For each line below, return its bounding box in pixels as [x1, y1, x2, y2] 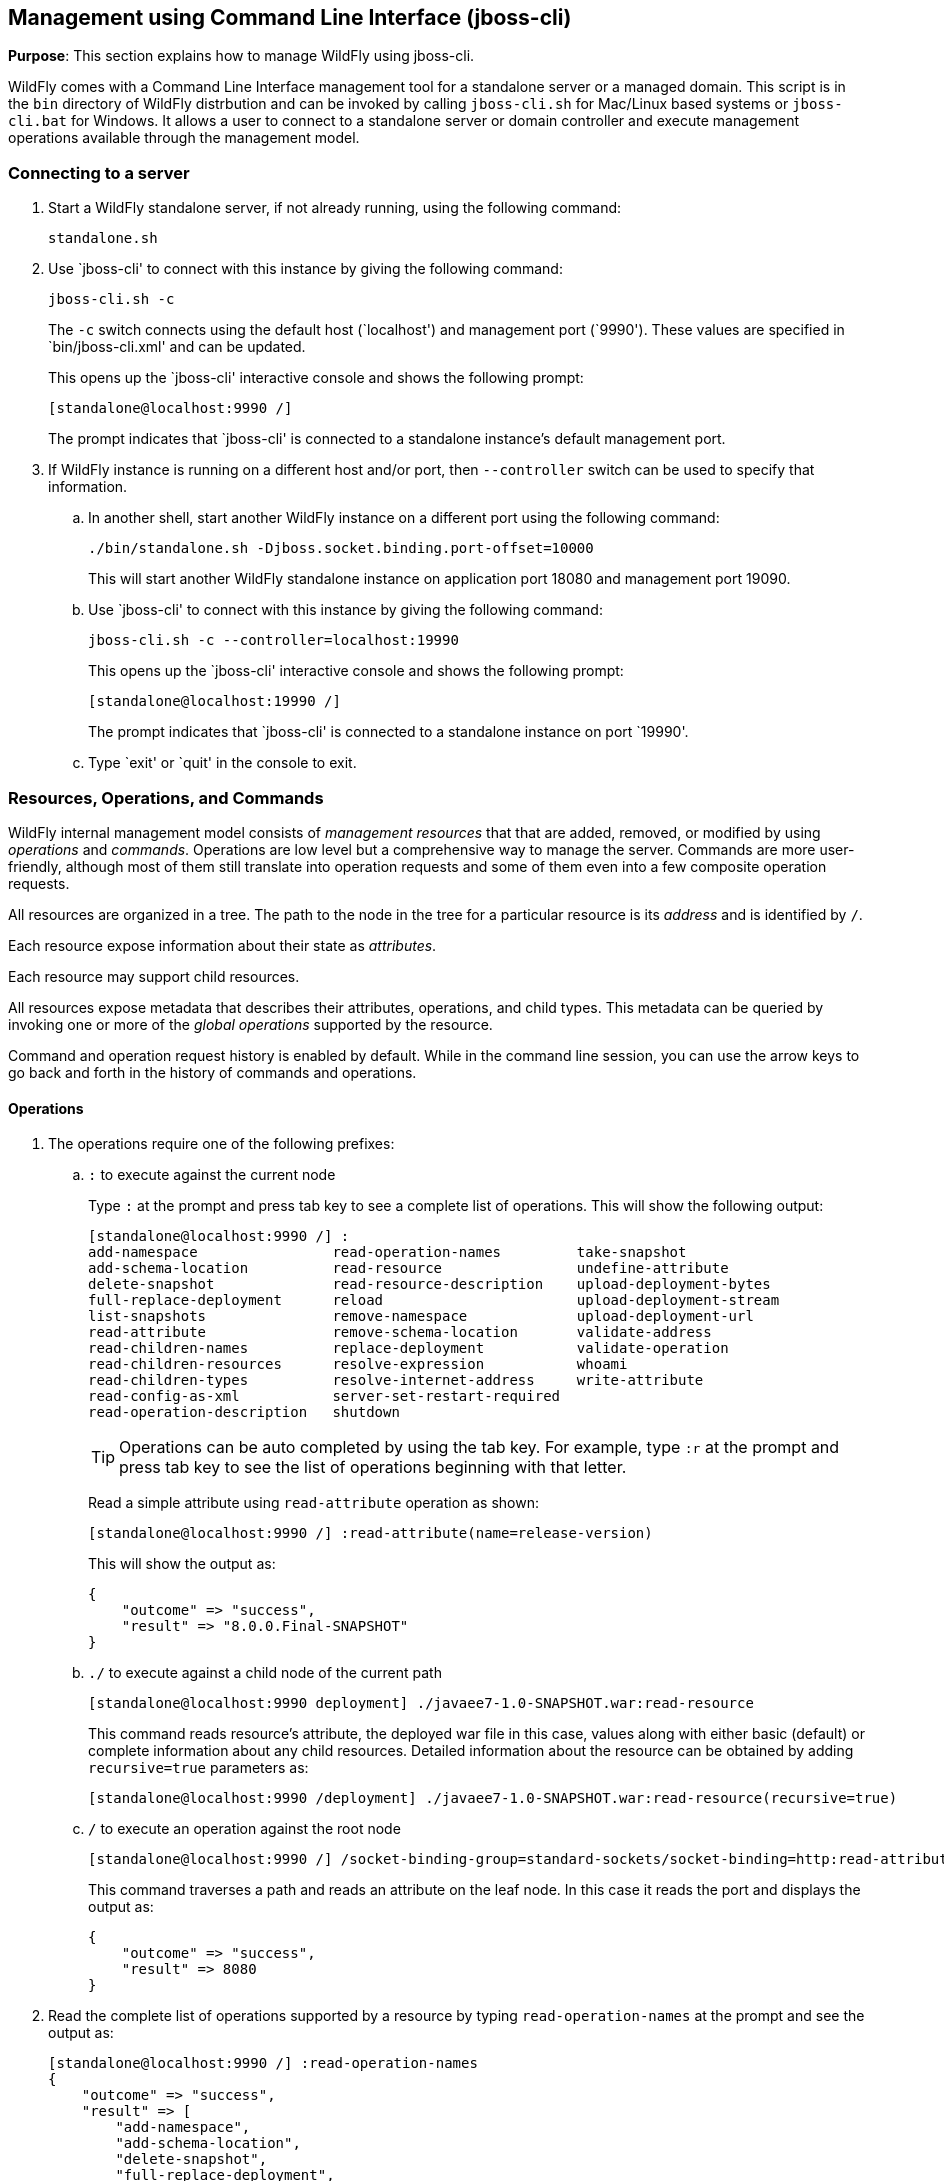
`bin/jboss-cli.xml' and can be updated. [48, 338, 306, 356]
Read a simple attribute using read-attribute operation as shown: [88, 1494, 540, 1512]
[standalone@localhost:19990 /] [88, 693, 341, 710]
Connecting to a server [8, 162, 190, 183]
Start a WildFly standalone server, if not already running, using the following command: [48, 199, 622, 217]
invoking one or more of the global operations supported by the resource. [8, 1015, 493, 1033]
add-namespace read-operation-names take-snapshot [88, 1244, 687, 1261]
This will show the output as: [88, 1555, 276, 1573]
